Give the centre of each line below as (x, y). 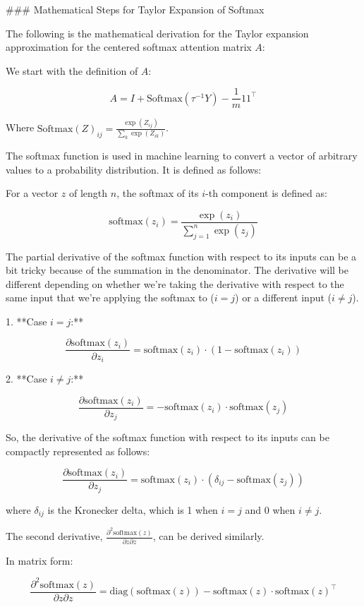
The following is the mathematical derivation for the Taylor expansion (157, 33)
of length (89, 193)
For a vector (32, 193)
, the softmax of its (158, 193)
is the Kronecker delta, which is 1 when (133, 509)
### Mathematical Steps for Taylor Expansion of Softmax (135, 9)
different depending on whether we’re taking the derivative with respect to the (175, 283)
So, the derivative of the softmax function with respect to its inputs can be (168, 437)
